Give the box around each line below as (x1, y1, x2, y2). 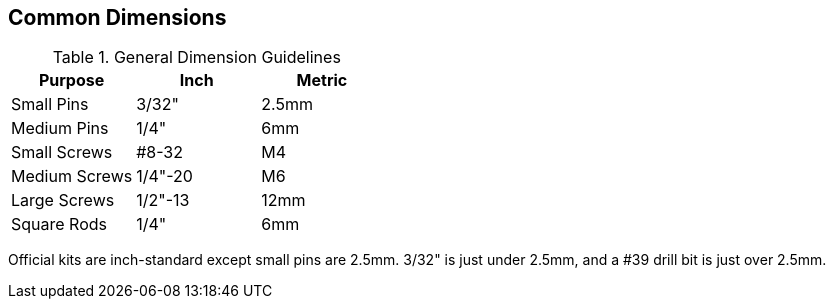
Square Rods (11, 214, 107, 235)
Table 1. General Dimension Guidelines (52, 47, 341, 68)
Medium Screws (11, 166, 133, 187)
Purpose (38, 70, 105, 91)
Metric (296, 70, 348, 91)
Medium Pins (11, 118, 109, 139)
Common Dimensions (8, 5, 227, 30)
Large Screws (11, 190, 115, 211)
